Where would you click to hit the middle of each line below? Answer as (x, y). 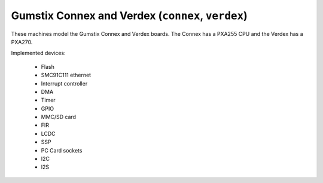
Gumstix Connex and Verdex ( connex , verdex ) (129, 16)
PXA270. (22, 42)
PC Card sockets (62, 150)
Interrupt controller (64, 83)
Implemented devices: (38, 53)
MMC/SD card (59, 117)
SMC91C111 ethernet (66, 75)
